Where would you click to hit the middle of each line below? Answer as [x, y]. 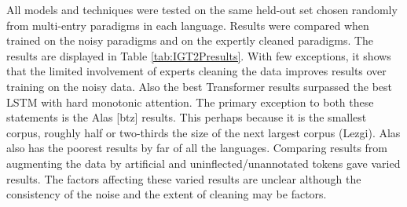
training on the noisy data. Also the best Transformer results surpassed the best [200, 86]
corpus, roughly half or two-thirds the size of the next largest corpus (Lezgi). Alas [203, 132]
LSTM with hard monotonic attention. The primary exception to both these [190, 102]
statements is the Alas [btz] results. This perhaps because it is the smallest [187, 117]
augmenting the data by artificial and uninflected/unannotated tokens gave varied [203, 163]
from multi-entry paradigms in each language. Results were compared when [188, 25]
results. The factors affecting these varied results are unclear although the [184, 178]
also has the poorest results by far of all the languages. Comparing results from [197, 148]
